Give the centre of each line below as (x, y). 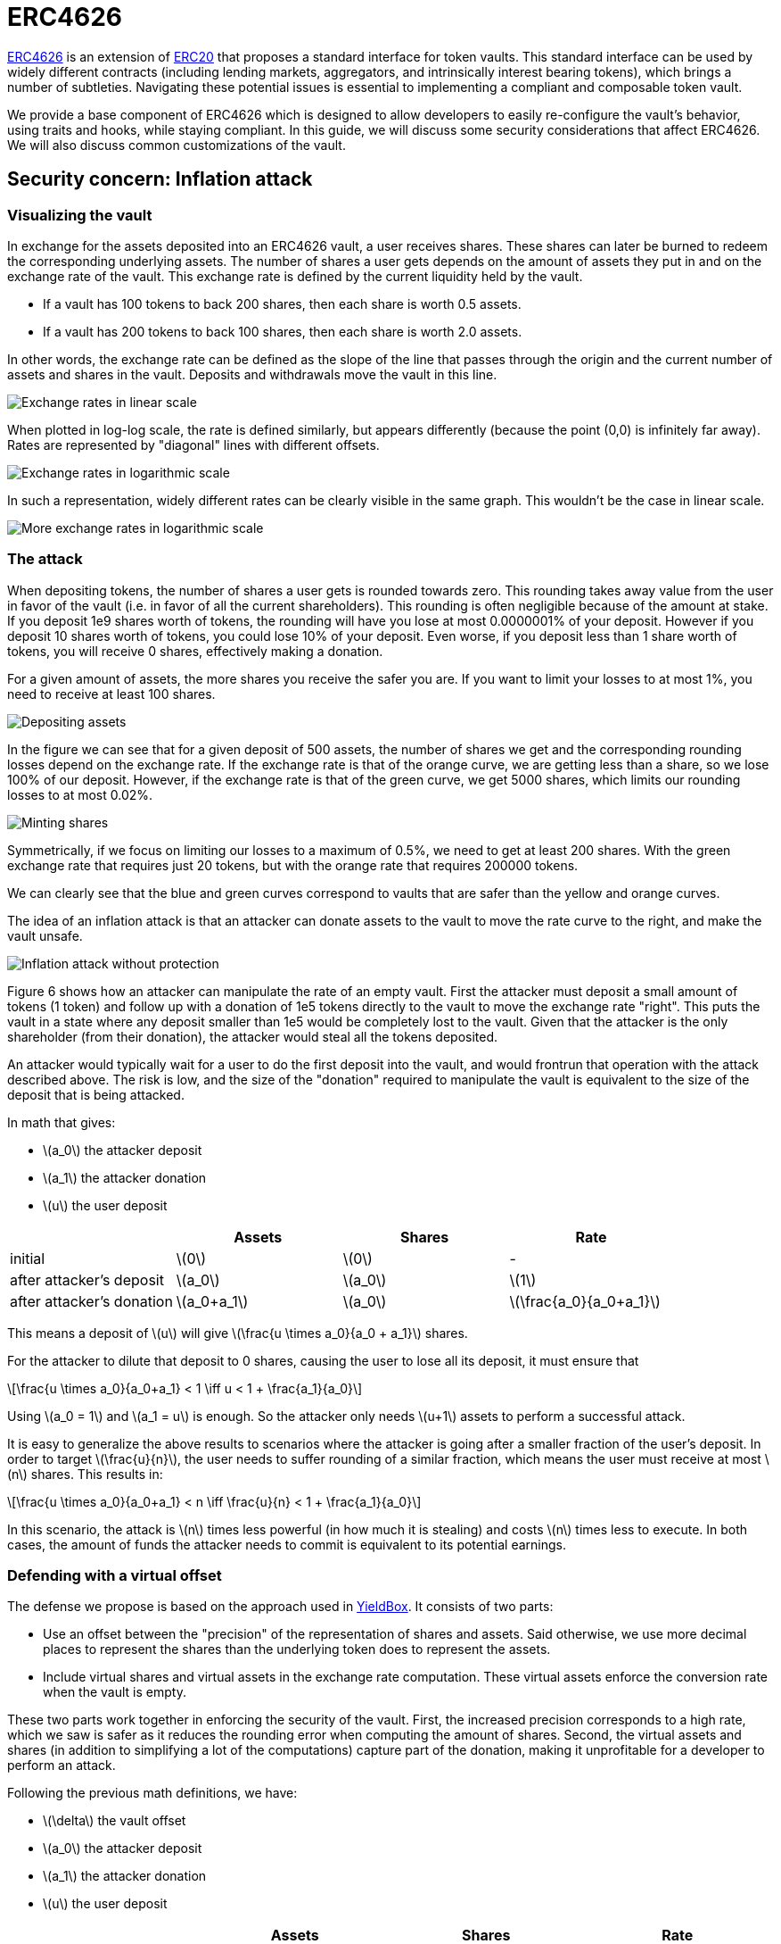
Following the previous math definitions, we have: (152, 1793)
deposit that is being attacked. (96, 1094)
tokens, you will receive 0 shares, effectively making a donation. (195, 651)
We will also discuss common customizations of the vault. (177, 145)
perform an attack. (62, 1765)
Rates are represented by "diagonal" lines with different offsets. (193, 444)
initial (28, 1258)
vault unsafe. (45, 935)
